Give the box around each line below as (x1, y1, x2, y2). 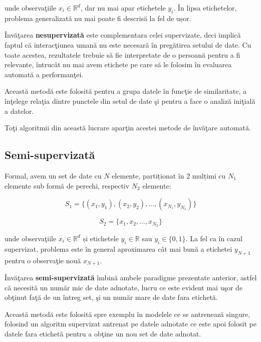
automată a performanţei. (5, 69, 84, 79)
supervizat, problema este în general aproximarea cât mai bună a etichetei (5, 243, 232, 254)
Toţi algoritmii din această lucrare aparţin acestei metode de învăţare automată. (5, 122, 251, 133)
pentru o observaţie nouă (5, 255, 81, 265)
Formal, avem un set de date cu (5, 170, 102, 181)
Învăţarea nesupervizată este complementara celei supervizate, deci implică (5, 30, 241, 40)
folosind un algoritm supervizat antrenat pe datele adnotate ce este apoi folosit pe (5, 318, 256, 329)
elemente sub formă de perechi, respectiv (5, 180, 130, 191)
